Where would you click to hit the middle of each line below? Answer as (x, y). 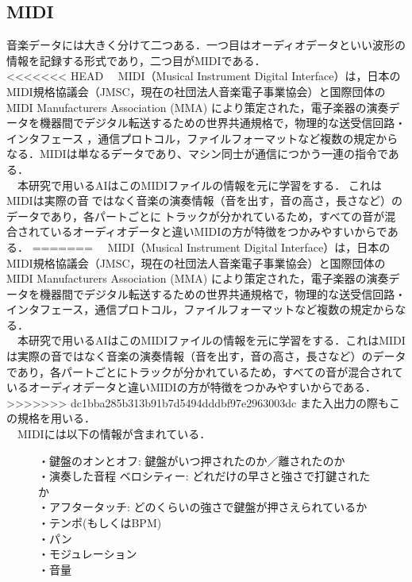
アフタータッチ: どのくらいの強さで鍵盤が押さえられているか (208, 507)
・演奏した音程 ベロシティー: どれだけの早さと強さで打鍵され (199, 476)
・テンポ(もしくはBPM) (100, 523)
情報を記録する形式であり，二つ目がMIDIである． (136, 60)
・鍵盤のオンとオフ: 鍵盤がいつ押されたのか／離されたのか (192, 460)
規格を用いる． (56, 418)
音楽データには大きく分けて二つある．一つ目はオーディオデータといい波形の (206, 45)
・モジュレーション (88, 554)
